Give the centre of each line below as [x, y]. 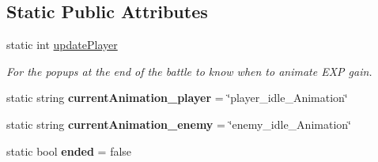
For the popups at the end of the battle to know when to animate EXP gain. [189, 71]
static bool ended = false [69, 151]
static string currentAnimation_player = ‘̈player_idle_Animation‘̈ [177, 98]
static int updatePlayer [62, 45]
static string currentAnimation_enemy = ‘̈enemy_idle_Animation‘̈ [179, 124]
